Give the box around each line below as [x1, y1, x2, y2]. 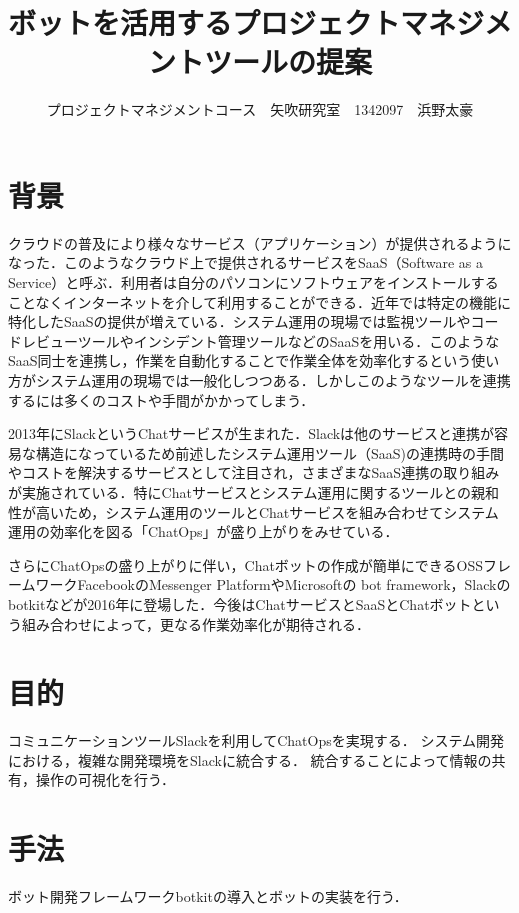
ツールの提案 [203, 41, 372, 82]
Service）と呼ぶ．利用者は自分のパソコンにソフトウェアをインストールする [8, 272, 499, 293]
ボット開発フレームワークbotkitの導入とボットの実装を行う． [8, 886, 408, 907]
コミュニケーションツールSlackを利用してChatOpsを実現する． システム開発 [8, 730, 504, 751]
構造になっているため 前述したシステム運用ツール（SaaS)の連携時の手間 [35, 442, 504, 463]
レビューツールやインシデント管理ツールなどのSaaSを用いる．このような [21, 330, 500, 351]
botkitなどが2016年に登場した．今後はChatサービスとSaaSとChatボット [8, 593, 472, 614]
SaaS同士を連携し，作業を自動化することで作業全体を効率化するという [8, 350, 472, 371]
